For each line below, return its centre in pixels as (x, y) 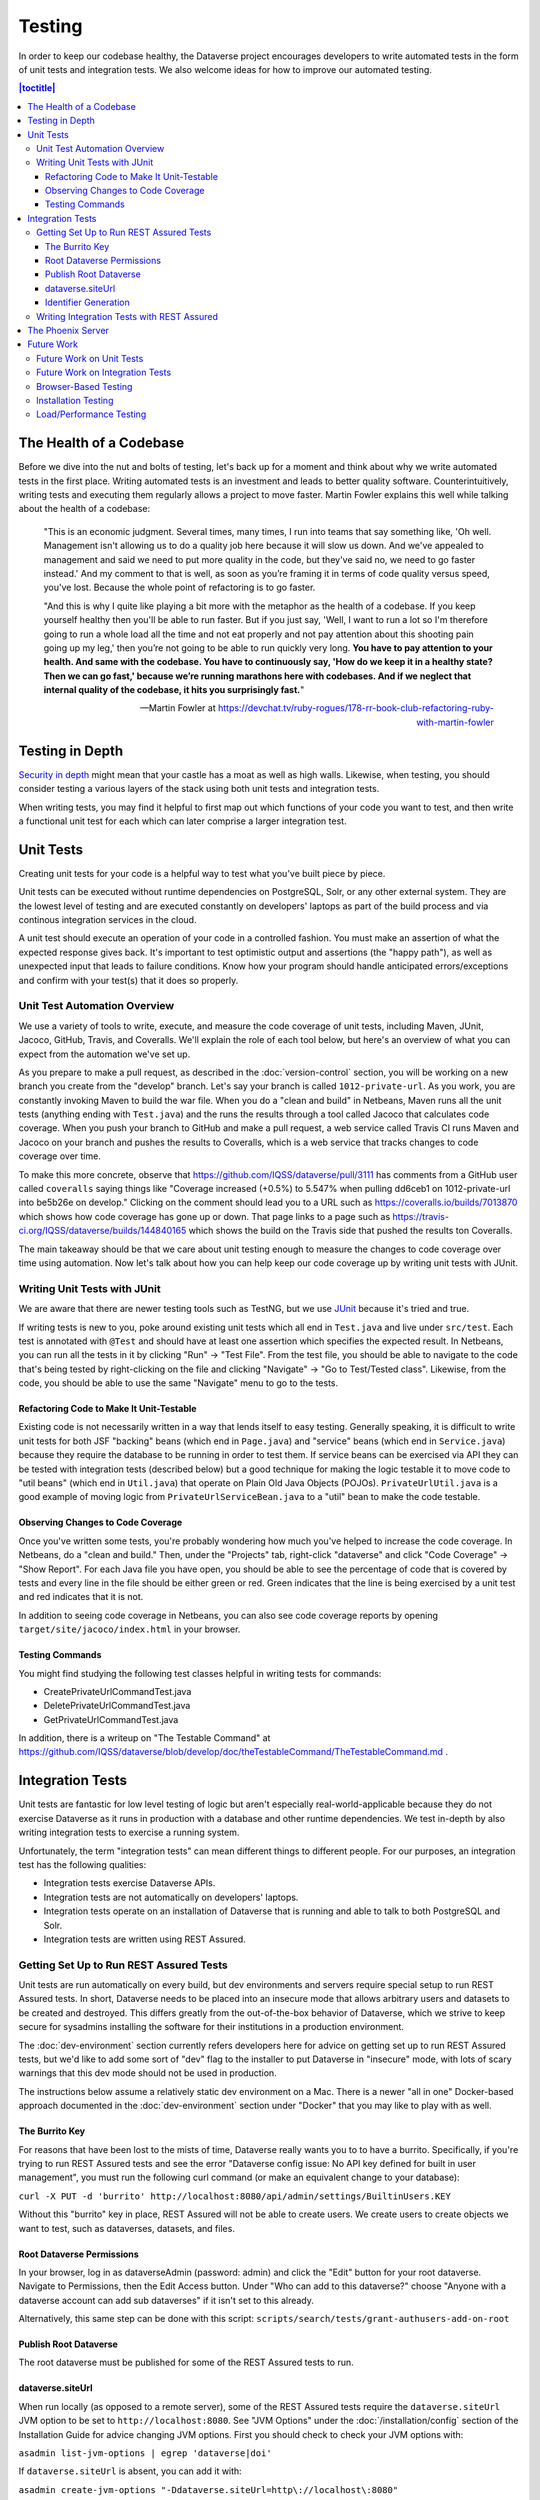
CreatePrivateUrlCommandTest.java (117, 1691)
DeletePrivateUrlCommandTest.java (117, 1706)
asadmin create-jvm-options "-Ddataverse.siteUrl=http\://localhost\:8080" (208, 2489)
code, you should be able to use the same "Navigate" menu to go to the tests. (178, 1383)
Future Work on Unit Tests (90, 358)
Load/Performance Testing (91, 414)
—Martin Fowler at (178, 708)
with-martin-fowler (455, 722)
